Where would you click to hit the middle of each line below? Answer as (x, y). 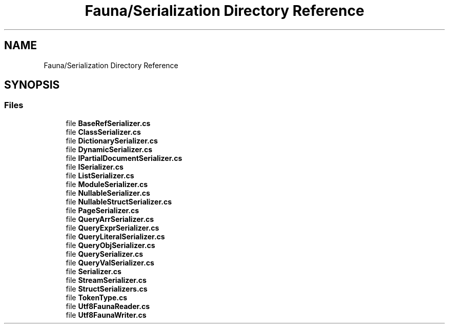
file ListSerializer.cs (100, 175)
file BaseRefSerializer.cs (108, 123)
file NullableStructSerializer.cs (119, 201)
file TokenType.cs (96, 297)
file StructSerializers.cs (107, 289)
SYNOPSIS (32, 85)
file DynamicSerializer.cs (109, 149)
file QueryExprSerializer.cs (113, 228)
